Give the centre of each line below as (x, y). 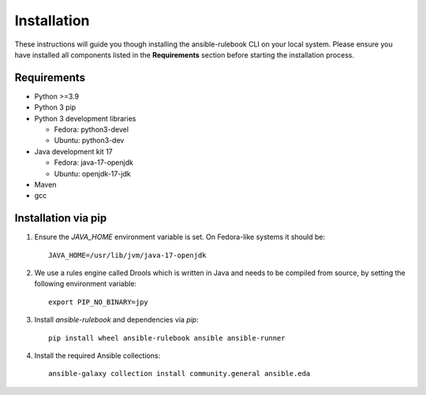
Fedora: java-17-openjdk (94, 162)
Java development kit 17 (74, 151)
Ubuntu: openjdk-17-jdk (92, 173)
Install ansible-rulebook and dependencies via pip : (116, 320)
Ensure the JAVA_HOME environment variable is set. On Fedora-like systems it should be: (180, 237)
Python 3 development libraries (85, 118)
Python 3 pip (55, 107)
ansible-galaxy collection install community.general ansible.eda (179, 374)
